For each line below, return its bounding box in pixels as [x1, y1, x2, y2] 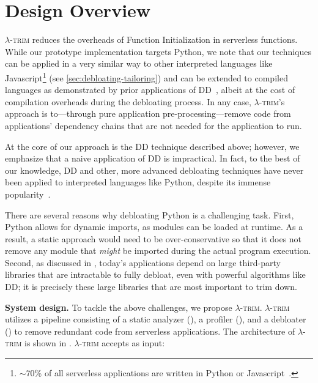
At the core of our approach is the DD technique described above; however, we [5, 139, 300, 152]
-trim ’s [259, 95, 285, 108]
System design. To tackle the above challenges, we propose [5, 300, 232, 313]
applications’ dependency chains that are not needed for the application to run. [5, 119, 302, 132]
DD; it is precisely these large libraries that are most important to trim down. [5, 280, 297, 293]
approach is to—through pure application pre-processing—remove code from [5, 107, 291, 120]
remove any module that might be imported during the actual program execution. [5, 244, 311, 257]
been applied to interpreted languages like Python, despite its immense [5, 176, 271, 188]
